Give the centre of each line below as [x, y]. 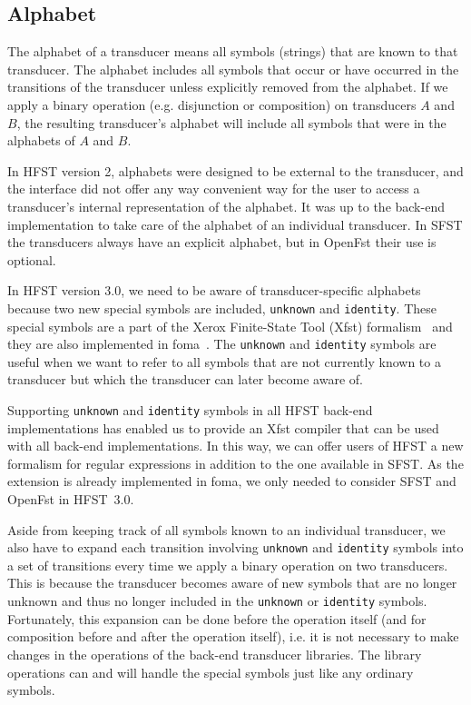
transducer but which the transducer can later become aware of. [185, 379]
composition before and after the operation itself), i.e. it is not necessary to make [233, 636]
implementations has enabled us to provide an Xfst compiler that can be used [223, 427]
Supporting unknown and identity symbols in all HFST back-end [190, 410]
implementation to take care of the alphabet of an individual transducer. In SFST [235, 224]
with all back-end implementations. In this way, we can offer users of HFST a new [235, 446]
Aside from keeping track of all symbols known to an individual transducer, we [226, 529]
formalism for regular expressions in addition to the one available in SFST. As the [235, 463]
